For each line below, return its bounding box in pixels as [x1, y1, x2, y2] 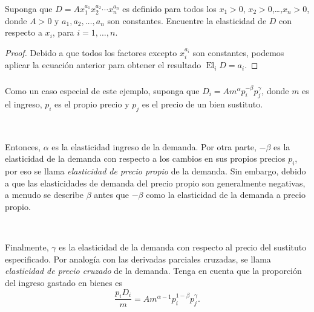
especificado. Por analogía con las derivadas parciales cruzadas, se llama [5, 252, 271, 265]
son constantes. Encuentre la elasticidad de [107, 14, 267, 27]
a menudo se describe [5, 188, 84, 201]
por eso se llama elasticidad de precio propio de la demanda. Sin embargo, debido [5, 165, 306, 177]
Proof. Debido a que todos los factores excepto [5, 46, 177, 59]
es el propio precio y [54, 98, 129, 110]
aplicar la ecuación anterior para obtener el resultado [5, 59, 201, 71]
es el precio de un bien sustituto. [142, 98, 263, 110]
